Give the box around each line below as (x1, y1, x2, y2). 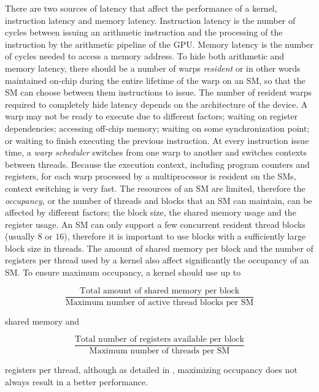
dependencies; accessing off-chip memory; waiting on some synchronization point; (5, 121, 310, 134)
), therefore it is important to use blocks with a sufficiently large (64, 230, 306, 243)
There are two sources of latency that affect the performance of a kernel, (5, 2, 277, 14)
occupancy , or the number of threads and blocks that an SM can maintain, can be (5, 194, 312, 206)
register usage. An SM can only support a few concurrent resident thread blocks (5, 217, 306, 230)
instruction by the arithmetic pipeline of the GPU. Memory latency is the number (5, 37, 313, 50)
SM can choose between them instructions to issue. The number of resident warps (5, 86, 312, 99)
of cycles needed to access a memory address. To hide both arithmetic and (5, 50, 285, 62)
